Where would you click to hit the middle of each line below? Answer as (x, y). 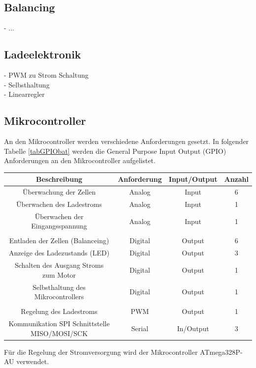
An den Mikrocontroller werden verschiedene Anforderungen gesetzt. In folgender (127, 141)
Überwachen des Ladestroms (59, 204)
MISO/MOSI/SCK (59, 333)
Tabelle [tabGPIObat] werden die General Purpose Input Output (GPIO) (115, 151)
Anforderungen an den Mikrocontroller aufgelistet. (80, 160)
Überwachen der (59, 216)
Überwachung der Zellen (59, 192)
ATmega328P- (221, 352)
